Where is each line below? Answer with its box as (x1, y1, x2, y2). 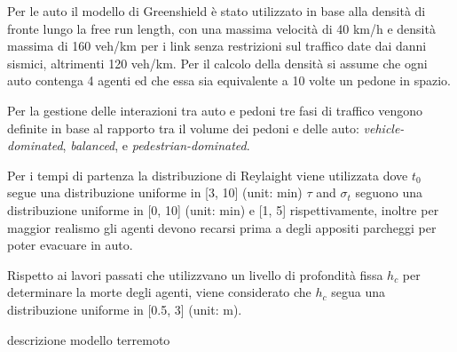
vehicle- (363, 118, 405, 137)
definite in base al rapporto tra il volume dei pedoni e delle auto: (7, 118, 359, 137)
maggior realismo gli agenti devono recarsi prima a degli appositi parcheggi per (7, 218, 437, 236)
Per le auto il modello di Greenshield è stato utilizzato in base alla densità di (7, 2, 426, 20)
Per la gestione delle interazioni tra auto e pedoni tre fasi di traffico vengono (7, 100, 422, 119)
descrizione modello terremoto (7, 330, 170, 348)
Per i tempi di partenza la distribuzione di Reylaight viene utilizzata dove (7, 165, 408, 184)
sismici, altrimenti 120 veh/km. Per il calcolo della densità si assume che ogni (7, 53, 428, 72)
